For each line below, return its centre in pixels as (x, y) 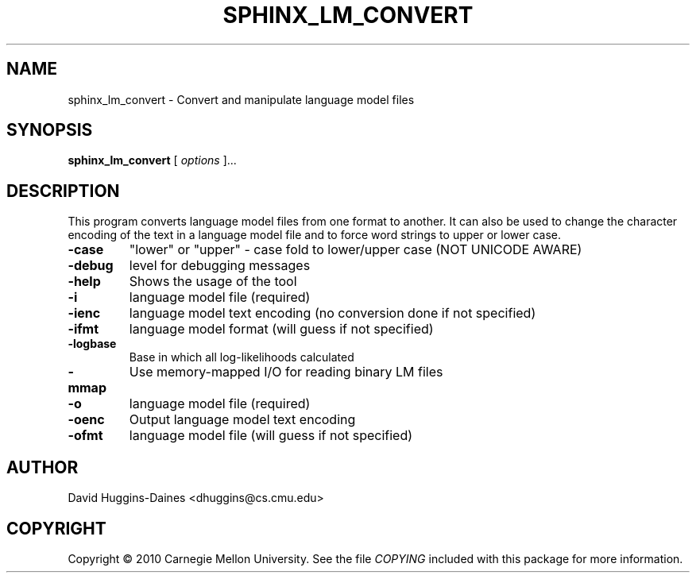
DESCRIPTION (63, 191)
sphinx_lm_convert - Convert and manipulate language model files (241, 99)
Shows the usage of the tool (213, 282)
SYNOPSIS (50, 130)
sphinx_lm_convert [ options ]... (152, 160)
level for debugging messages (220, 266)
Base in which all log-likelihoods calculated (242, 357)
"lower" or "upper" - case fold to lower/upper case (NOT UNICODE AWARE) (356, 250)
